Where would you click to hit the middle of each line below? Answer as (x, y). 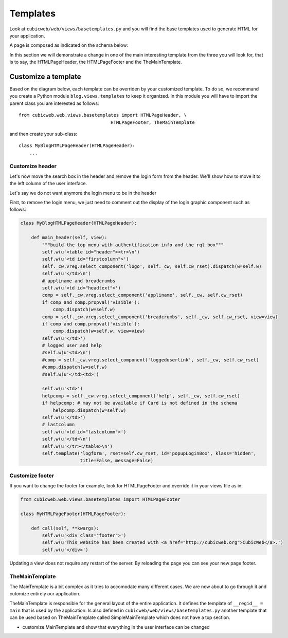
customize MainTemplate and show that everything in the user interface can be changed (116, 627)
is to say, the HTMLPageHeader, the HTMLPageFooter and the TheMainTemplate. (96, 62)
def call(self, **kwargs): (65, 528)
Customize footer (32, 476)
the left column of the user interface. (48, 184)
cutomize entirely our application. (45, 594)
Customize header (33, 166)
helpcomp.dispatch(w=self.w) (89, 410)
